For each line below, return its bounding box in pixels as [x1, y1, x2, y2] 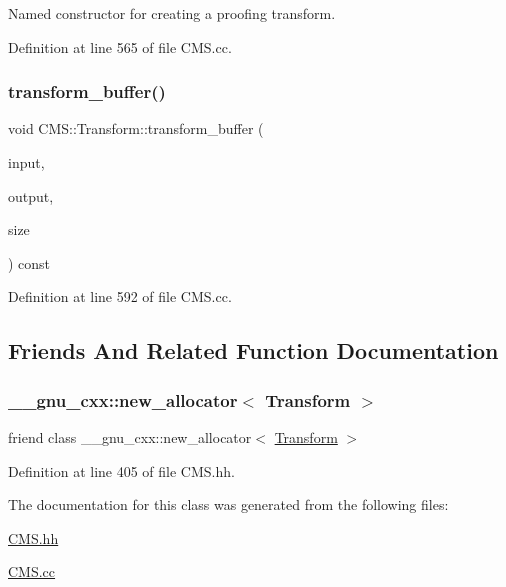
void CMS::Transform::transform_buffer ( [8, 118, 264, 139]
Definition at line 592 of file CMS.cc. [8, 286, 232, 307]
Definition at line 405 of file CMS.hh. [8, 460, 235, 481]
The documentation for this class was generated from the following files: [8, 494, 449, 515]
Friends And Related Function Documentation [8, 335, 499, 366]
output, [8, 185, 54, 206]
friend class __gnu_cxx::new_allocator [8, 426, 252, 447]
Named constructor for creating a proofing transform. [8, 3, 336, 23]
